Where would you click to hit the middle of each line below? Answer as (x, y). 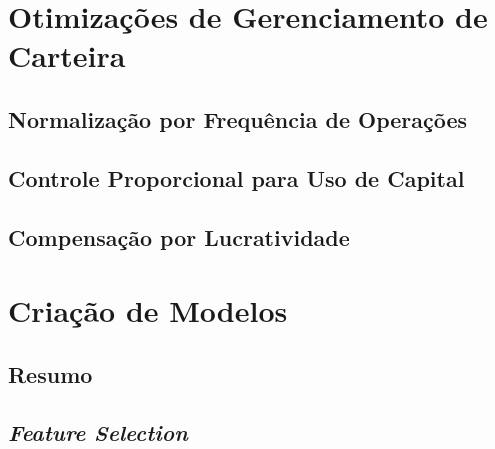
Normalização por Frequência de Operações (238, 118)
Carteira (67, 55)
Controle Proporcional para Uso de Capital (236, 177)
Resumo (50, 373)
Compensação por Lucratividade (179, 236)
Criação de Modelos (148, 310)
